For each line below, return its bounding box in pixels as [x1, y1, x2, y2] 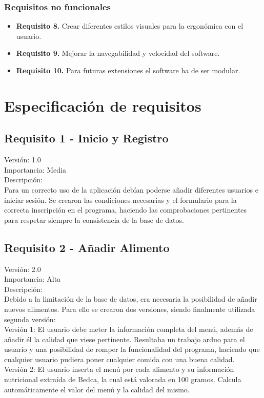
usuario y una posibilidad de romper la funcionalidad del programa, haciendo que [4, 344, 260, 354]
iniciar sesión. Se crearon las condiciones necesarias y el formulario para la [4, 194, 237, 205]
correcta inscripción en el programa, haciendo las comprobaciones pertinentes [4, 204, 247, 215]
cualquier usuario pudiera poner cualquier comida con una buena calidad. [4, 353, 235, 364]
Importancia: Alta [4, 274, 61, 284]
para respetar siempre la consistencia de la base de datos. [4, 214, 184, 225]
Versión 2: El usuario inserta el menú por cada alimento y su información [4, 364, 234, 374]
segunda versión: [4, 313, 56, 324]
